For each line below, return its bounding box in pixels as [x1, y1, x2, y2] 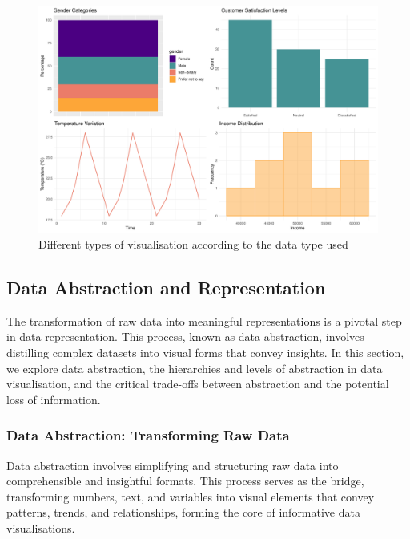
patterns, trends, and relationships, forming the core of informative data [6, 504, 360, 521]
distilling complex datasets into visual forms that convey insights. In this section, [6, 343, 404, 360]
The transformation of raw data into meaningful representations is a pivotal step [6, 312, 402, 329]
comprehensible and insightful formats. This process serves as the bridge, [6, 472, 364, 489]
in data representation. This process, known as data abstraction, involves [6, 328, 364, 345]
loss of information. [6, 391, 101, 407]
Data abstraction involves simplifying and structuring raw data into [6, 456, 339, 473]
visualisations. [6, 519, 75, 536]
